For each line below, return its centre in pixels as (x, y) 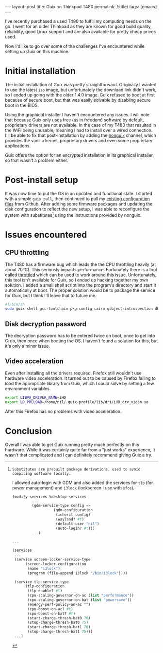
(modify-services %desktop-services (49, 497)
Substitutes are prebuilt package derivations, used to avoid (76, 469)
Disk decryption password (46, 324)
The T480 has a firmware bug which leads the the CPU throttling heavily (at (81, 264)
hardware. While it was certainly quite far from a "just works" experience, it (80, 449)
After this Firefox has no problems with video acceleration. (64, 411)
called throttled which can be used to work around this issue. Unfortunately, (81, 275)
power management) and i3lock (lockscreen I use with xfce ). (73, 487)
